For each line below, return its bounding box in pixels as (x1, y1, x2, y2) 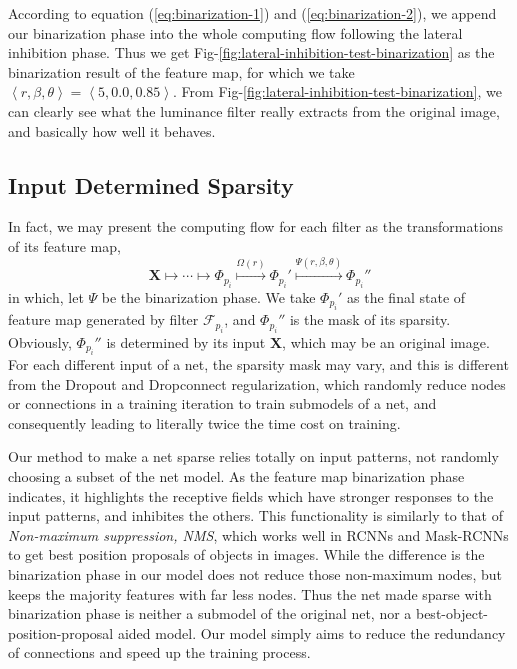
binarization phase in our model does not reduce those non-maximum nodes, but (8, 563, 502, 584)
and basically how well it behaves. (8, 120, 216, 141)
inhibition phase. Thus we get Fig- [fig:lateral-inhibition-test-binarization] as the (8, 42, 495, 63)
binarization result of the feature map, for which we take (8, 61, 355, 82)
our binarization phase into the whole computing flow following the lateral (8, 22, 463, 43)
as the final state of (347, 286, 466, 307)
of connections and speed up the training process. (8, 642, 311, 663)
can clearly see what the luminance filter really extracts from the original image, (8, 100, 500, 121)
